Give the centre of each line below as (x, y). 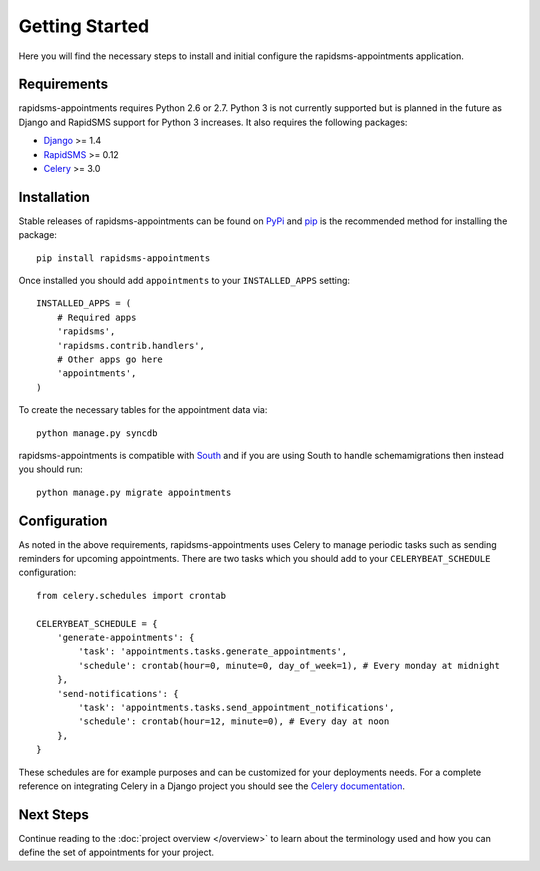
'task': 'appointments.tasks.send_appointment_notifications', (236, 707)
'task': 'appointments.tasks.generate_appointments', (213, 651)
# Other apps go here (110, 359)
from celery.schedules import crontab (131, 595)
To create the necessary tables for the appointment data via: (143, 410)
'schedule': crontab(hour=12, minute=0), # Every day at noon (234, 721)
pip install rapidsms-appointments (123, 258)
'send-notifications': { (117, 693)
